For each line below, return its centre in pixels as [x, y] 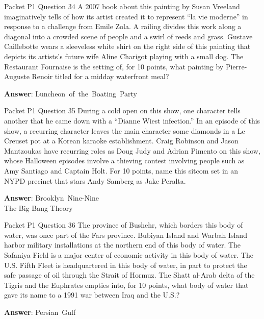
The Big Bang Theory [38, 207]
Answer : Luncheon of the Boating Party [71, 93]
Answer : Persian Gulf [40, 312]
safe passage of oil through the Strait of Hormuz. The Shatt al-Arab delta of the [129, 275]
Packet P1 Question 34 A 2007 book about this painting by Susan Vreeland [122, 6]
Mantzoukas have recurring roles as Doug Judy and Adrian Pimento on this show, [132, 150]
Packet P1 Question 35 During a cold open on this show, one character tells [122, 111]
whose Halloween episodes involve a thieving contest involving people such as [124, 161]
